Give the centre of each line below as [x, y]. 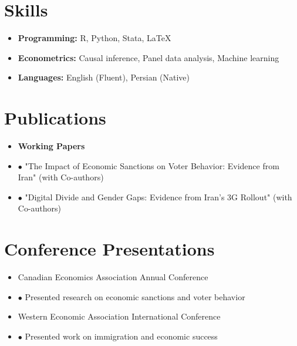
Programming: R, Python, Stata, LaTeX [95, 38]
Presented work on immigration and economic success [121, 336]
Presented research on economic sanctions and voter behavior [135, 296]
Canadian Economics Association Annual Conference [113, 277]
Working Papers [51, 146]
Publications [55, 118]
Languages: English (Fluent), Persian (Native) [104, 77]
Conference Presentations [109, 249]
